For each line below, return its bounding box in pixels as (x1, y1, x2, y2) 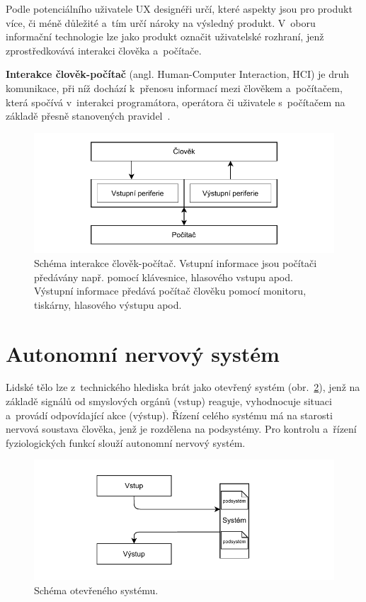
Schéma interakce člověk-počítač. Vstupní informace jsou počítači (34, 255, 317, 270)
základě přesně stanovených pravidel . (6, 108, 171, 123)
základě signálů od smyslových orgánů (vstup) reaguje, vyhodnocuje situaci (6, 394, 332, 409)
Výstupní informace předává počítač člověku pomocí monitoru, (34, 283, 307, 298)
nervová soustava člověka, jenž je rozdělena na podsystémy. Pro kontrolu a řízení (6, 421, 357, 436)
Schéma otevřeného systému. (34, 582, 159, 597)
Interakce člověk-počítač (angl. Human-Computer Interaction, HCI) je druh (6, 67, 350, 81)
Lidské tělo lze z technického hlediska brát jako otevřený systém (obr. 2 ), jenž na (6, 380, 360, 394)
